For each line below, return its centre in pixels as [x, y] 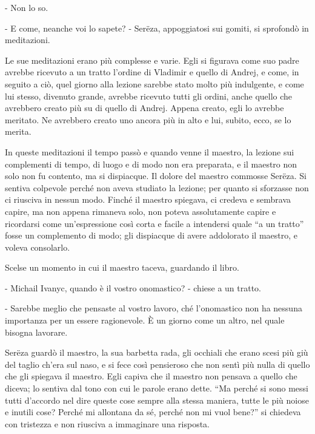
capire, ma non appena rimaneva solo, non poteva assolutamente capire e [141, 211]
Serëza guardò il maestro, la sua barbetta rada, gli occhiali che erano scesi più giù [157, 352]
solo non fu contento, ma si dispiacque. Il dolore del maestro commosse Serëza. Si [156, 176]
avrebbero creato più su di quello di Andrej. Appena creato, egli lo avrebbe [144, 108]
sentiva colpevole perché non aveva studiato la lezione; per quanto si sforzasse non [157, 187]
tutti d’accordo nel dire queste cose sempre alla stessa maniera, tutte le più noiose [157, 400]
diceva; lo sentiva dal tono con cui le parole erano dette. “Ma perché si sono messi [157, 388]
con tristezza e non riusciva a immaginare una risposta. [108, 423]
